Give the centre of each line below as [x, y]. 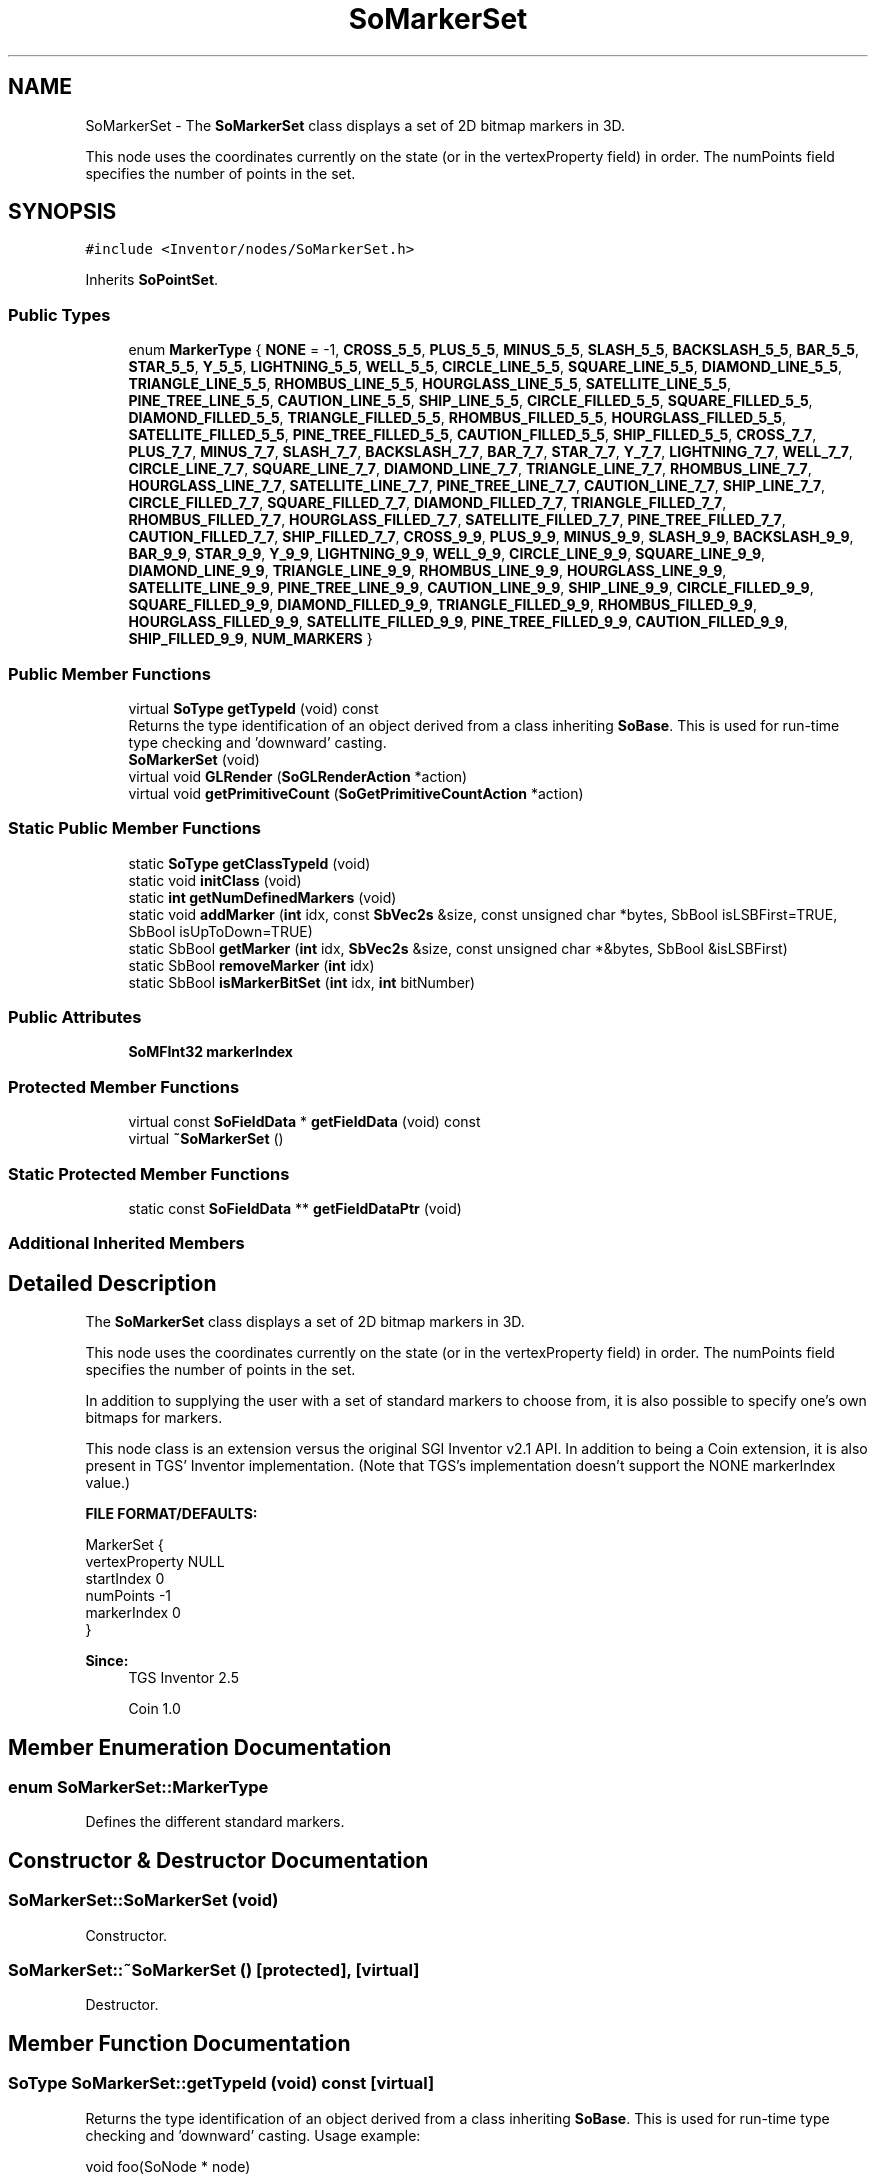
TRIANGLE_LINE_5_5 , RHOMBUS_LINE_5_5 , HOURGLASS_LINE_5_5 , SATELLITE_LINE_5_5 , [429, 384]
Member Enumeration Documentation [200, 1747]
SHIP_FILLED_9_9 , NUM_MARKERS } [250, 639]
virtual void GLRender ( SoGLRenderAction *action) [298, 776]
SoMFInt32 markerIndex [210, 1052]
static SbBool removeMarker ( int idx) [251, 965]
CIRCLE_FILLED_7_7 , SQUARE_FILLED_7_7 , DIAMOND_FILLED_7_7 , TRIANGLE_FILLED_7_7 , [427, 503]
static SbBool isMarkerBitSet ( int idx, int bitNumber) [302, 982]
